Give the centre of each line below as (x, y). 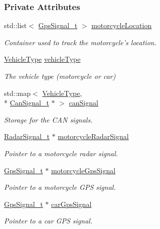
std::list (16, 25)
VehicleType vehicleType (42, 59)
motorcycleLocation (122, 25)
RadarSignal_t (27, 136)
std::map (17, 93)
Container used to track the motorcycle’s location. (80, 42)
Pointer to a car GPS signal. (48, 221)
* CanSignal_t (27, 103)
